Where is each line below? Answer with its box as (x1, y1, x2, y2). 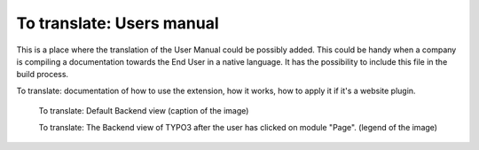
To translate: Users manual (16, 13, 219, 33)
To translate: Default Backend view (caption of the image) (38, 106, 249, 116)
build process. (16, 69, 69, 80)
